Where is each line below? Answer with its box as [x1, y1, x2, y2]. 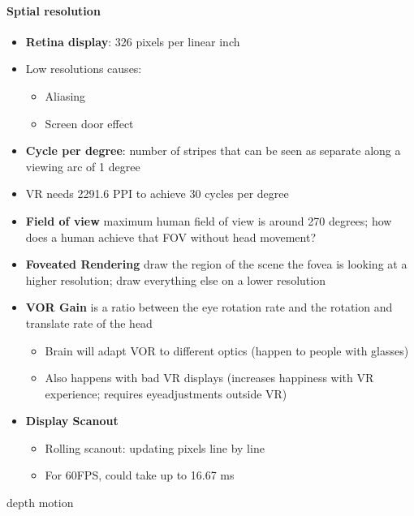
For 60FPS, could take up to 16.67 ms [45, 467, 235, 484]
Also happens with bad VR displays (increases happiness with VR [45, 369, 374, 386]
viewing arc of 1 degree [25, 157, 140, 174]
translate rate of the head [25, 314, 153, 331]
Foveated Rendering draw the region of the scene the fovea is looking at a [25, 256, 408, 273]
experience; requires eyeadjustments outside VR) [45, 385, 287, 402]
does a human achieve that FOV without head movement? [25, 228, 317, 245]
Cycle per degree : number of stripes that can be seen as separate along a [25, 142, 401, 159]
